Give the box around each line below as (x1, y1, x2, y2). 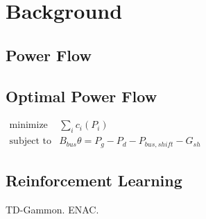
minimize (9, 120, 48, 131)
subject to (9, 136, 51, 147)
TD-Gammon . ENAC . (6, 202, 99, 216)
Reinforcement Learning (6, 170, 182, 191)
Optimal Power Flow (6, 85, 157, 106)
